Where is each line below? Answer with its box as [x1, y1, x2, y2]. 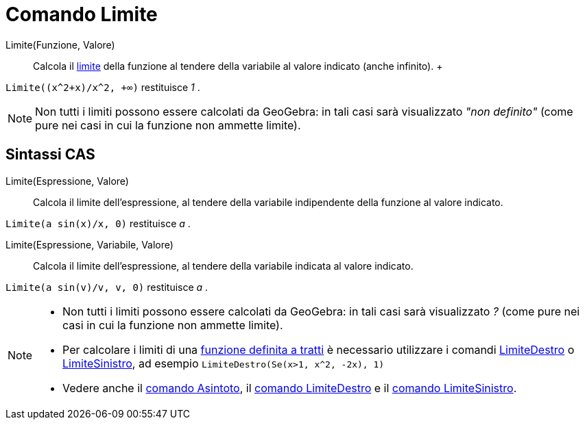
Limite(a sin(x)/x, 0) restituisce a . [5, 217, 191, 229]
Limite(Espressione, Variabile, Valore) [5, 238, 174, 250]
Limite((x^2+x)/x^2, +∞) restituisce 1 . [5, 81, 200, 93]
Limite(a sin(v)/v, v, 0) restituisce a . [5, 281, 208, 293]
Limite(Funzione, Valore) [5, 38, 115, 51]
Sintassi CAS [5, 146, 95, 164]
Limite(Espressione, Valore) [5, 175, 129, 187]
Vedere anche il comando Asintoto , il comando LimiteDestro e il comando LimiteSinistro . [62, 381, 517, 395]
